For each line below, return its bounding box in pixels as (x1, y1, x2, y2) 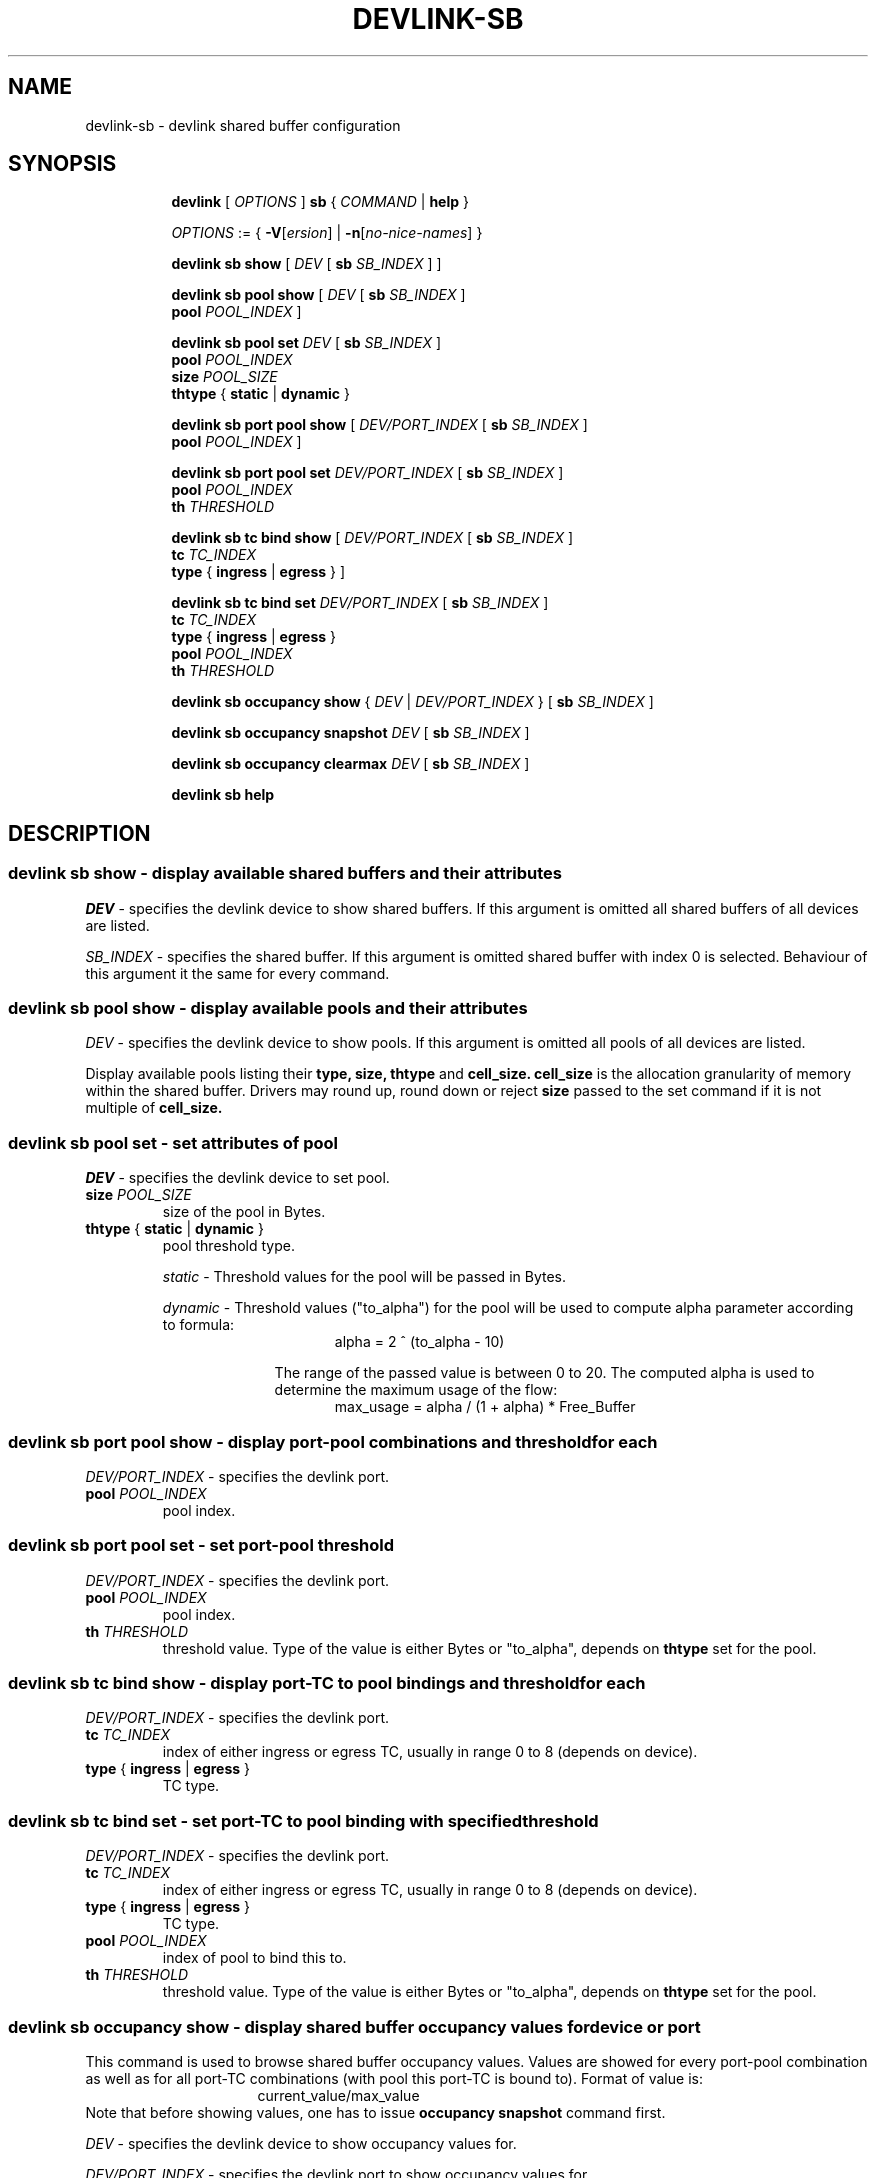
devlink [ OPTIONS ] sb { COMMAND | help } (171, 193, 469, 211)
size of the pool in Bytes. (162, 1203, 326, 1221)
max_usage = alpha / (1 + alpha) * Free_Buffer (334, 1398, 636, 1416)
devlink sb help (171, 786, 275, 804)
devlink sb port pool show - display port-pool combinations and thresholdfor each (8, 1431, 658, 1452)
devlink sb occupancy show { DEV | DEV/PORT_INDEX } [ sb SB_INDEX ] (171, 693, 654, 711)
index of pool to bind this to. (162, 1949, 347, 1967)
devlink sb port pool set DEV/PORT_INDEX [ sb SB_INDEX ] (171, 464, 564, 482)
